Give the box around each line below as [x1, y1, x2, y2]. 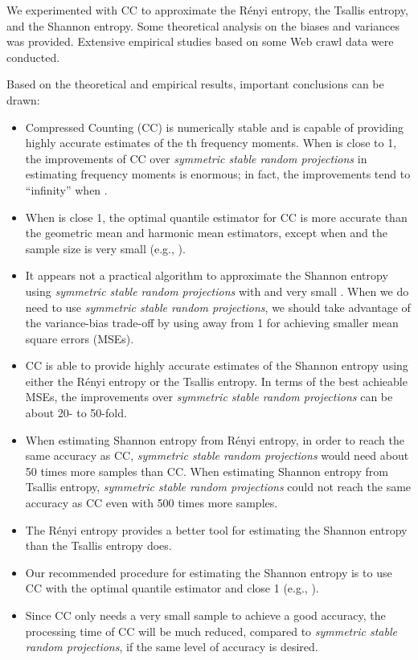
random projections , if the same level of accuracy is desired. [25, 638, 318, 655]
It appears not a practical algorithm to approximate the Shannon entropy [25, 267, 388, 284]
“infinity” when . [25, 181, 108, 198]
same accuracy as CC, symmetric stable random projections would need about [25, 447, 409, 464]
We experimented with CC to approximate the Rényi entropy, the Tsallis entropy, [6, 2, 408, 18]
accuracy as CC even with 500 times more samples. [25, 494, 278, 511]
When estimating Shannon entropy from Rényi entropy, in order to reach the [25, 431, 404, 448]
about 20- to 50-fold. [25, 404, 127, 421]
